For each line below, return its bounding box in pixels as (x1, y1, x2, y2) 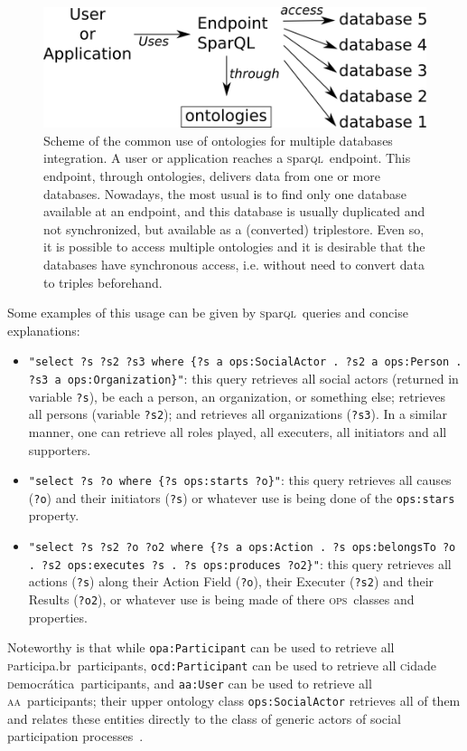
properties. (28, 607, 88, 626)
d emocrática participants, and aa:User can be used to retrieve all (7, 673, 372, 692)
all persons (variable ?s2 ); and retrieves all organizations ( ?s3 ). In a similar (28, 404, 448, 423)
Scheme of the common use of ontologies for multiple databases (43, 130, 393, 149)
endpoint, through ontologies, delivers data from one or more (43, 166, 380, 185)
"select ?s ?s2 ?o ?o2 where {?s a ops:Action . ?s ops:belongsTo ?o (28, 541, 456, 554)
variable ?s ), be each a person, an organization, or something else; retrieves (28, 386, 446, 405)
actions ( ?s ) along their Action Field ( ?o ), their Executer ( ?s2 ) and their (28, 572, 434, 591)
